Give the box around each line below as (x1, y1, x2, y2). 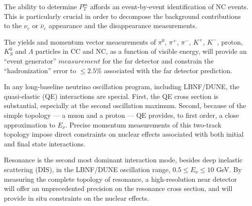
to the (4, 20, 22, 31)
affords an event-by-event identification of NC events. (90, 1, 249, 11)
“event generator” (4, 55, 56, 65)
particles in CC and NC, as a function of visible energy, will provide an (35, 46, 247, 56)
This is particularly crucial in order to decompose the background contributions (4, 11, 241, 21)
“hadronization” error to (4, 65, 76, 75)
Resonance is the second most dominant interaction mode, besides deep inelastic (4, 155, 243, 165)
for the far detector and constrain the (102, 55, 214, 65)
